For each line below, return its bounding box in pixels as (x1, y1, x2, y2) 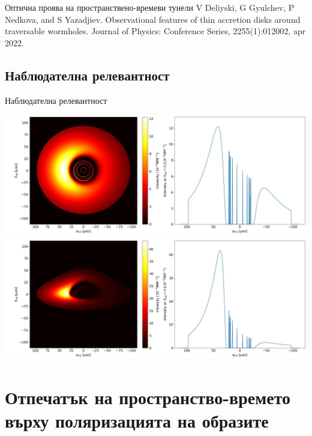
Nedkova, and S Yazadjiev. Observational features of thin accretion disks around (5, 13, 301, 25)
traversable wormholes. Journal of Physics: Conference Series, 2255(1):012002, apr (5, 25, 306, 37)
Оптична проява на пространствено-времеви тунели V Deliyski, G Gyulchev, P (5, 1, 295, 13)
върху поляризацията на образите (5, 408, 269, 433)
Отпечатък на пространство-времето (5, 385, 291, 410)
